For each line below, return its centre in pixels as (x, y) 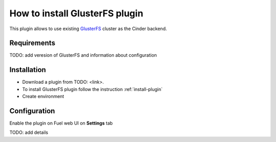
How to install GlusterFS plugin (76, 13)
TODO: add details (29, 132)
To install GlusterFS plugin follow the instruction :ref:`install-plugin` (93, 89)
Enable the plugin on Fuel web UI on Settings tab (61, 123)
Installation (28, 70)
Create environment (43, 97)
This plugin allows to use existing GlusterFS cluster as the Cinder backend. (88, 29)
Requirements (32, 43)
